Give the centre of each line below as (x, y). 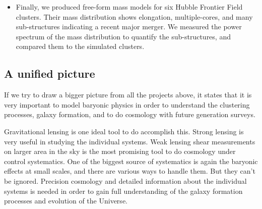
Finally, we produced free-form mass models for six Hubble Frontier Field (129, 7)
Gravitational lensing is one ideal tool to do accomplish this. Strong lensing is (124, 131)
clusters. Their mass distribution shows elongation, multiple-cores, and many (134, 16)
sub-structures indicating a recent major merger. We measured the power (129, 27)
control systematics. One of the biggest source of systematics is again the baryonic (131, 161)
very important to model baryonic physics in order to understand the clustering (127, 104)
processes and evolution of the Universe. (66, 201)
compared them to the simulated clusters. (80, 46)
